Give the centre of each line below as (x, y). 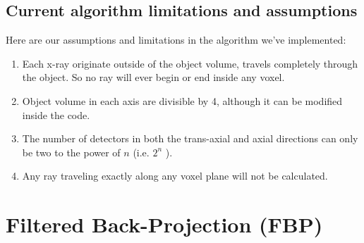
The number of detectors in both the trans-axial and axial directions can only (190, 138)
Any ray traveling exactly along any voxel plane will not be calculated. (175, 176)
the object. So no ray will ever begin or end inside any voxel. (153, 77)
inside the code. (56, 114)
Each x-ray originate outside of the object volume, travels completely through (190, 63)
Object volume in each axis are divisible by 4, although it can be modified (182, 100)
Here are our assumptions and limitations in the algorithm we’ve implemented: (176, 40)
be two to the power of (71, 152)
